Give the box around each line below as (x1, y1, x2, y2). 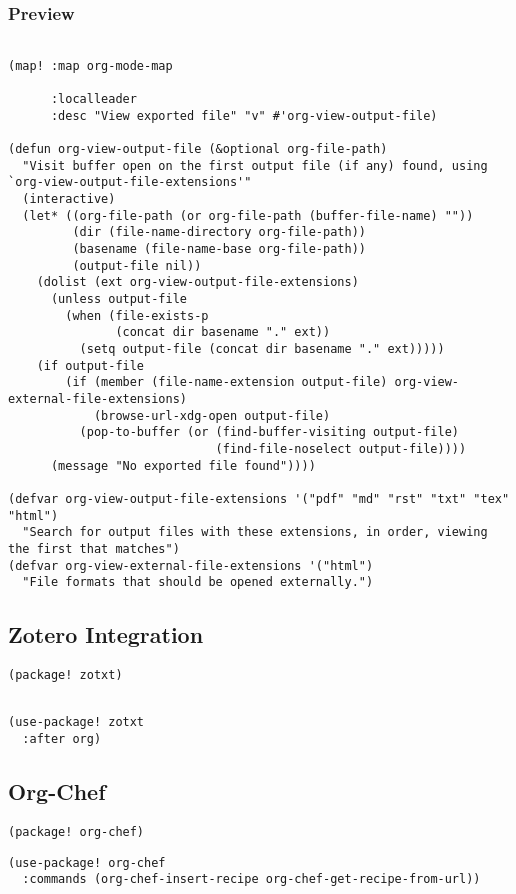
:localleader (50, 92, 137, 107)
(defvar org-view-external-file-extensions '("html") (8, 558, 374, 573)
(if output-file (36, 358, 145, 373)
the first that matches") (8, 541, 180, 556)
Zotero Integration (8, 619, 204, 650)
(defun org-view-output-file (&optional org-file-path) (8, 142, 388, 157)
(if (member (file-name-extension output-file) (65, 375, 388, 390)
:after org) (22, 732, 102, 747)
